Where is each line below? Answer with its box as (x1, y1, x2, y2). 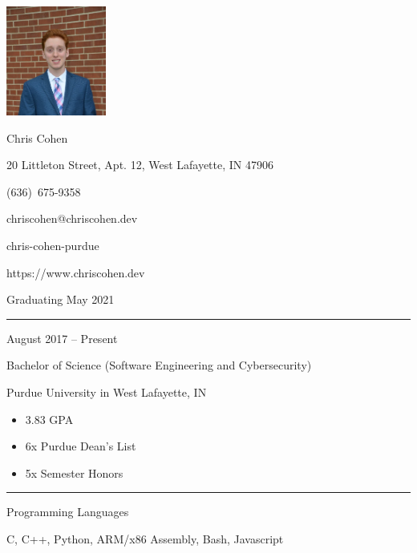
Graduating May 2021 (6, 291, 115, 308)
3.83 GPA (25, 410, 74, 427)
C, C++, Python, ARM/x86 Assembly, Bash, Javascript (6, 530, 284, 547)
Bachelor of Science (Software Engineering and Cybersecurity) (6, 357, 312, 373)
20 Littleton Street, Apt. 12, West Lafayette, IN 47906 (6, 156, 273, 173)
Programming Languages (6, 503, 129, 520)
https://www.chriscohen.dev (6, 264, 145, 281)
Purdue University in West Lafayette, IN (6, 384, 207, 400)
